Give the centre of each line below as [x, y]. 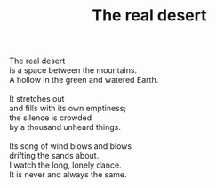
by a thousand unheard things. [65, 127]
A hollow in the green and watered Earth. [84, 80]
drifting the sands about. [54, 156]
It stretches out [37, 99]
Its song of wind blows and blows [70, 146]
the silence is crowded [51, 118]
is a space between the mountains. [73, 70]
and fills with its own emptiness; [68, 109]
